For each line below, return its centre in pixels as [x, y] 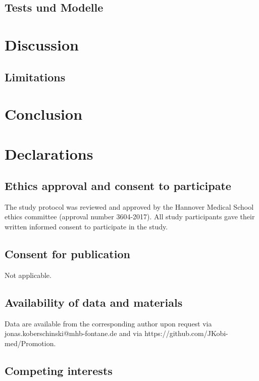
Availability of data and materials [94, 302]
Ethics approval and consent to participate [118, 186]
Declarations [49, 153]
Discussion [42, 44]
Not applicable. [28, 275]
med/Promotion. [30, 343]
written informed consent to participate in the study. [86, 227]
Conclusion [44, 114]
